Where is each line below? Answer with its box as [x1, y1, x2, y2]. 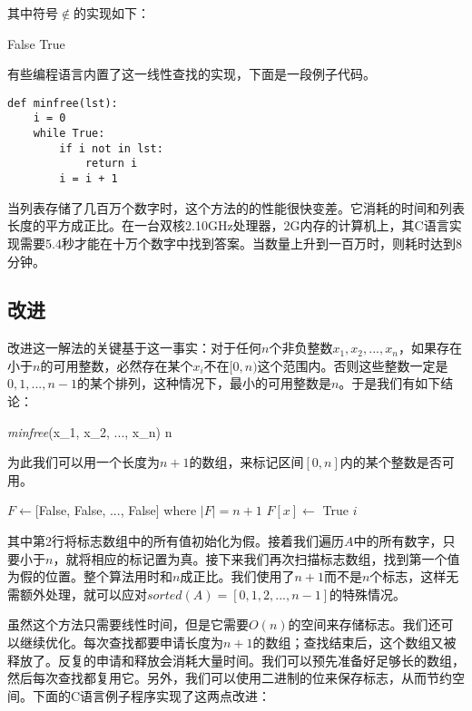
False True [7, 34, 65, 53]
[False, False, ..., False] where [34, 501, 197, 520]
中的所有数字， [353, 531, 443, 550]
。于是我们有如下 [339, 374, 441, 393]
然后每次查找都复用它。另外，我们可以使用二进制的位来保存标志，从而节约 [7, 668, 452, 687]
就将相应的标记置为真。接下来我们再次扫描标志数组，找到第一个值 [65, 549, 460, 568]
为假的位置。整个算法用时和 [7, 567, 172, 586]
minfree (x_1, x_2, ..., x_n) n [7, 422, 172, 441]
